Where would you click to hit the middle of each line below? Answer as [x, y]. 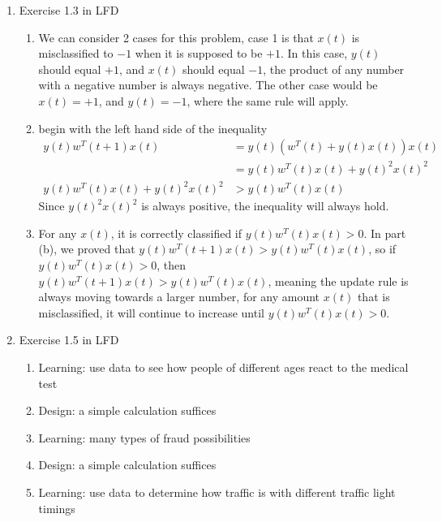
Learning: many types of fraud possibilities [144, 437]
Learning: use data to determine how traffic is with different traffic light [217, 492]
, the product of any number [334, 69]
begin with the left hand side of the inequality [153, 128]
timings [57, 508]
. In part [385, 233]
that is [373, 297]
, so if [382, 249]
